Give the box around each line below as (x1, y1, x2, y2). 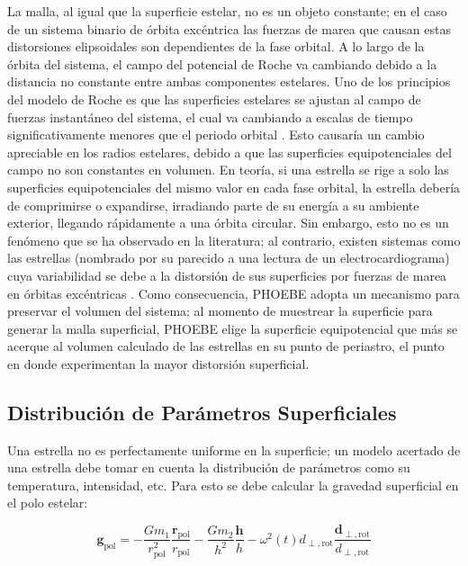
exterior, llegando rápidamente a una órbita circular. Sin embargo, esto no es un (7, 213, 449, 232)
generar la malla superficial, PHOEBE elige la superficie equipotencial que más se (7, 319, 458, 337)
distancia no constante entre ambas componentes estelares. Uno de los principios (7, 72, 451, 91)
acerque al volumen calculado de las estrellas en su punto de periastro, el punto (7, 337, 445, 355)
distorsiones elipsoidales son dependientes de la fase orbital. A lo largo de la (7, 37, 425, 56)
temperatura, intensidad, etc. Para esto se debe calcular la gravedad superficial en (7, 475, 459, 494)
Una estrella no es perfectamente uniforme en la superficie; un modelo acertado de (7, 440, 461, 459)
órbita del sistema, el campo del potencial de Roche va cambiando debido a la (7, 54, 437, 73)
